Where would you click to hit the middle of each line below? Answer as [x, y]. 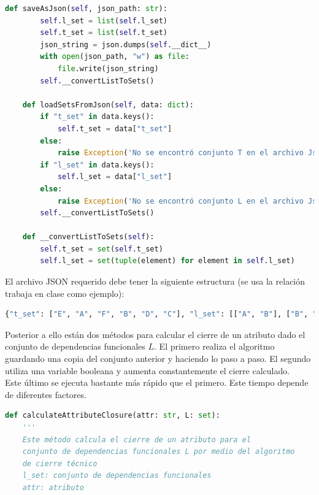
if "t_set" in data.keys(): [97, 117]
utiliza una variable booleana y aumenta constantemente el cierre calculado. [148, 370]
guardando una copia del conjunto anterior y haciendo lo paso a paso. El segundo [158, 359]
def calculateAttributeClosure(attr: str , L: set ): [113, 416]
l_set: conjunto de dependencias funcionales [117, 476]
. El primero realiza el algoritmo [214, 346]
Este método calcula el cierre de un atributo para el [136, 439]
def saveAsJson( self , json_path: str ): [86, 9]
